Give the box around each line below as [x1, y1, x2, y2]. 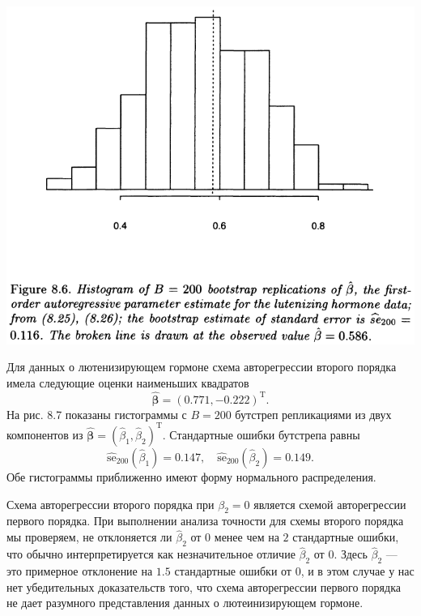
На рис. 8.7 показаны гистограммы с [6, 405, 187, 422]
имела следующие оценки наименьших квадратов [6, 374, 249, 391]
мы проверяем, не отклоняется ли [6, 528, 172, 545]
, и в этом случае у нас [300, 562, 415, 579]
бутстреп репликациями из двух [235, 405, 392, 422]
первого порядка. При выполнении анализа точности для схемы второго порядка [6, 512, 404, 529]
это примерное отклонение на [6, 562, 153, 579]
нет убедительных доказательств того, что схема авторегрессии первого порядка [6, 578, 401, 595]
